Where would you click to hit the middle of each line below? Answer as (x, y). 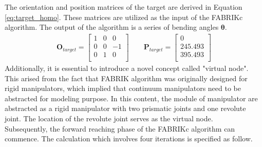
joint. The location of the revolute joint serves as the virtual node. (109, 118)
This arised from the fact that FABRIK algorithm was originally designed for (126, 78)
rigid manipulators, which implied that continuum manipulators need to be (123, 88)
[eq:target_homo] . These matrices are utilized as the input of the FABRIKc (124, 17)
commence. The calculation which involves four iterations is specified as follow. (129, 139)
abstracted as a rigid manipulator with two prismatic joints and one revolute (125, 108)
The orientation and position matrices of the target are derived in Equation (124, 7)
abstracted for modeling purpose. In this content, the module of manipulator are (131, 98)
